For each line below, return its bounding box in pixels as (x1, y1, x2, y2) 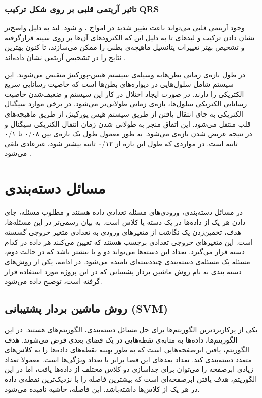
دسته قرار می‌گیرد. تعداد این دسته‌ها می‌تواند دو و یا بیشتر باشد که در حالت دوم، (5, 246, 245, 257)
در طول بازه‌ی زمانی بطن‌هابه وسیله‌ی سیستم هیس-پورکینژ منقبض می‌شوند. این (5, 69, 246, 79)
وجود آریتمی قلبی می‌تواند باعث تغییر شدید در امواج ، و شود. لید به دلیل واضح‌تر (5, 22, 245, 33)
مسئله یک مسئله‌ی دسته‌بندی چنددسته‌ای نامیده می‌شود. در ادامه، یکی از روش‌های (5, 256, 250, 267)
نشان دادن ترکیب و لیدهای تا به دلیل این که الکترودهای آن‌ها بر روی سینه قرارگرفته (5, 32, 255, 42)
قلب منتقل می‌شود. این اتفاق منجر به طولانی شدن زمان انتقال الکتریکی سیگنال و (5, 118, 251, 129)
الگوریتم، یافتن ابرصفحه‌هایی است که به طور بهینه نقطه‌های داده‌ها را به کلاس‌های (5, 344, 249, 355)
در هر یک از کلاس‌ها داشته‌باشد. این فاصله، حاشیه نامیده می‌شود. (5, 383, 200, 394)
